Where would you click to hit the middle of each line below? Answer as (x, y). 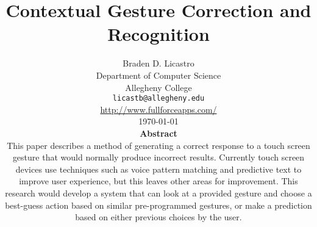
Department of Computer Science (158, 75)
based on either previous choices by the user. (158, 217)
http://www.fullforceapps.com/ (158, 109)
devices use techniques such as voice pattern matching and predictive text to (158, 169)
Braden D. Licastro (158, 63)
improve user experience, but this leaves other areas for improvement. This (158, 181)
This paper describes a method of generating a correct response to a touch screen (158, 145)
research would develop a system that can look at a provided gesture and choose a (158, 193)
